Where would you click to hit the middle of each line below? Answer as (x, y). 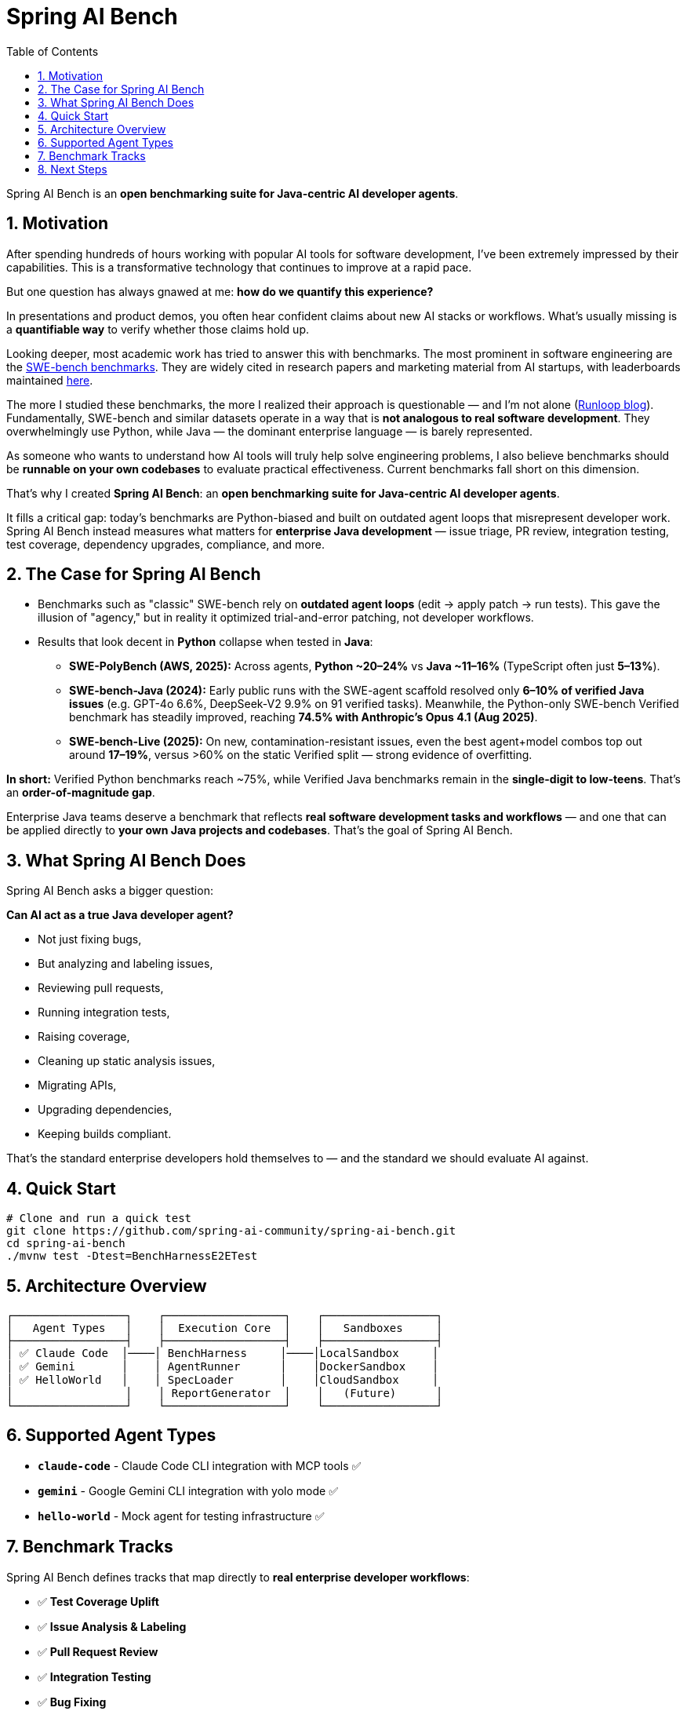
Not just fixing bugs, (90, 939)
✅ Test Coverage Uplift (98, 1601)
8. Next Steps (73, 169)
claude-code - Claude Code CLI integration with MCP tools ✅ (200, 1465)
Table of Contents (53, 51)
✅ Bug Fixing (72, 1702)
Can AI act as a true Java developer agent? (120, 915)
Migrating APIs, (77, 1085)
